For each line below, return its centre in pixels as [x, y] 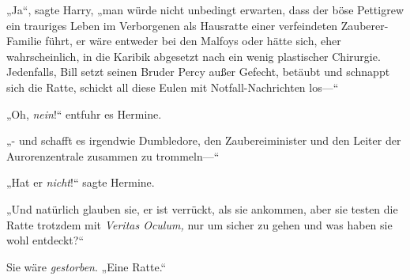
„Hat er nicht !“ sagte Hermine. [81, 182]
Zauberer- [365, 25]
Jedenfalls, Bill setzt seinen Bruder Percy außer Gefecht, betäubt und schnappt [198, 72]
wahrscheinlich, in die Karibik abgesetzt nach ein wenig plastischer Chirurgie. [194, 56]
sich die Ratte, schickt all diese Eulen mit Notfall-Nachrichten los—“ [173, 87]
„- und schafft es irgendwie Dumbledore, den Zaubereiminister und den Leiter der [204, 140]
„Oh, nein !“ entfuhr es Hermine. [84, 114]
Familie [24, 41]
